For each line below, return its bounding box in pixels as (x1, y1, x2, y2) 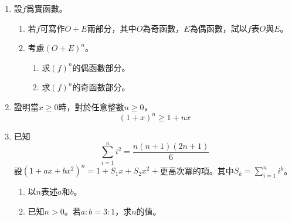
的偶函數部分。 (72, 61, 130, 73)
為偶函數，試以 (189, 22, 247, 34)
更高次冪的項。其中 (159, 164, 234, 176)
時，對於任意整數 (58, 100, 124, 113)
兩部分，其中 (87, 22, 137, 34)
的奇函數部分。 (72, 81, 130, 93)
